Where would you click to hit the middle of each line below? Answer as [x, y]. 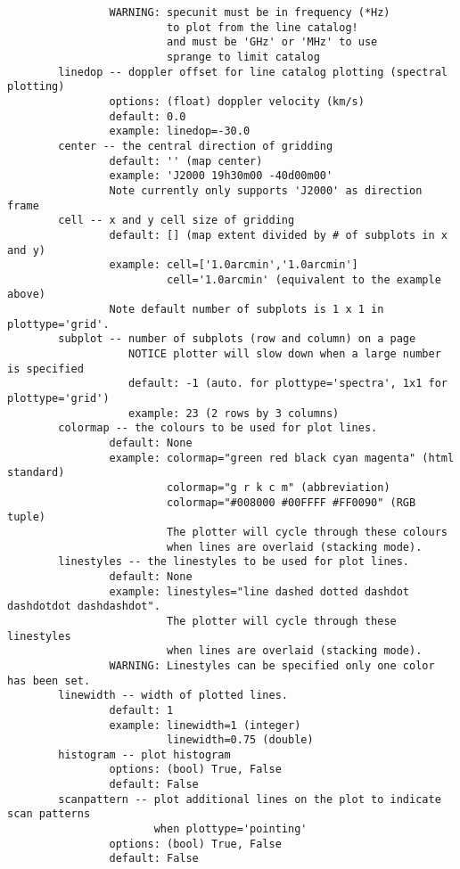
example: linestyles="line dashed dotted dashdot [259, 591]
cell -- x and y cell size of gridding [177, 221]
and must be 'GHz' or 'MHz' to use [272, 42]
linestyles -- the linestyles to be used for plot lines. [234, 562]
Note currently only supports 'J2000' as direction [266, 190]
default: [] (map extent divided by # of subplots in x [278, 235]
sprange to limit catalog [243, 57]
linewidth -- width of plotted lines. [173, 696]
